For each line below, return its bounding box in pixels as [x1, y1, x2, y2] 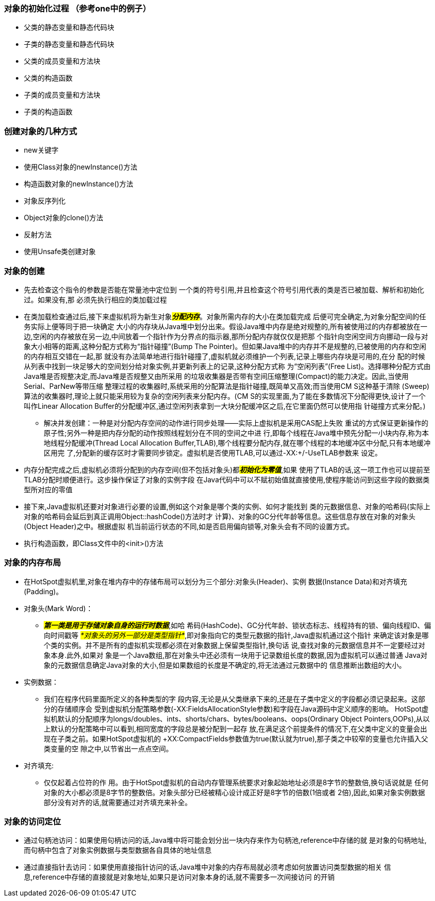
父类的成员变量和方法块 [24, 57, 100, 66]
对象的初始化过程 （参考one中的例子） [4, 3, 151, 13]
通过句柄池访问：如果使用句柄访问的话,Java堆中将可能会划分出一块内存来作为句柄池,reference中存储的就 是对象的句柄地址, [24, 836, 427, 845]
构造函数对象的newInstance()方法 [24, 180, 134, 188]
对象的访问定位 [4, 816, 61, 826]
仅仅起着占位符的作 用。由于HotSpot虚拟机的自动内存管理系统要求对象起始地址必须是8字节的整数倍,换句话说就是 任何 [44, 778, 429, 787]
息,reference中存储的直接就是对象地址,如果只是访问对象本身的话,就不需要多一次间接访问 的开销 [24, 873, 335, 882]
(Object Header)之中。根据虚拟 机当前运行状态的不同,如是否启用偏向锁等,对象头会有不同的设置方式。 [24, 522, 354, 531]
